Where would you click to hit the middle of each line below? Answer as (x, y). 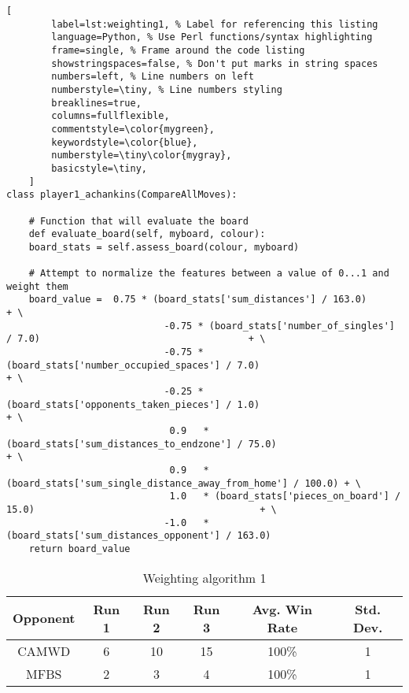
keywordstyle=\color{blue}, (125, 142)
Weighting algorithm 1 (204, 577)
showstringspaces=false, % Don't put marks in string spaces (215, 63)
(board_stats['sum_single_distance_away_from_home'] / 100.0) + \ (184, 483)
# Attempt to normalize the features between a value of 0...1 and (209, 274)
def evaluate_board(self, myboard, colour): (147, 234)
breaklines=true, (96, 103)
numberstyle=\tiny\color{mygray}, (142, 156)
